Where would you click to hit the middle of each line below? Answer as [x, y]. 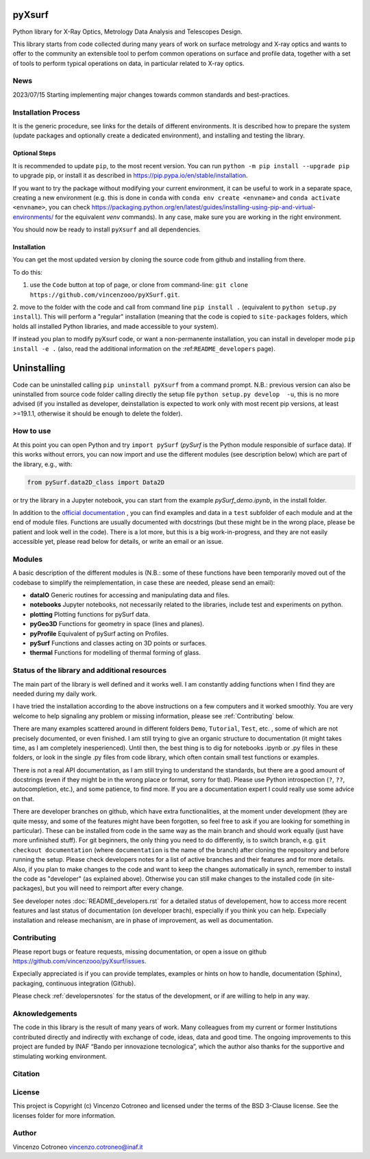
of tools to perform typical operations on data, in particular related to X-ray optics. [128, 63]
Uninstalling [39, 368]
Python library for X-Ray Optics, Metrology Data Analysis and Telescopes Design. [127, 32]
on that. [23, 799]
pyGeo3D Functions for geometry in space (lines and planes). [117, 624]
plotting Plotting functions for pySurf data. [90, 614]
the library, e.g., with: [42, 464]
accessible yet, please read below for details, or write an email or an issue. [118, 542]
